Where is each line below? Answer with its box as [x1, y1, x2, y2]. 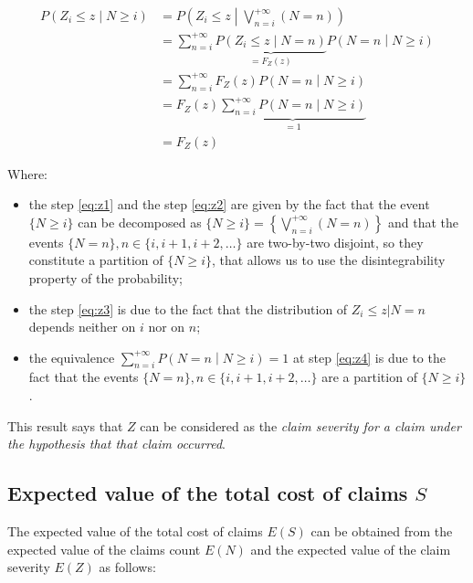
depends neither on [28, 317, 136, 336]
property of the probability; [28, 268, 183, 287]
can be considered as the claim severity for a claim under [140, 416, 461, 435]
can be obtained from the [310, 522, 453, 541]
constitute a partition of [28, 250, 163, 270]
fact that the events [28, 367, 139, 387]
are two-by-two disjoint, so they [247, 232, 424, 251]
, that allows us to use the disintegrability [211, 250, 446, 270]
